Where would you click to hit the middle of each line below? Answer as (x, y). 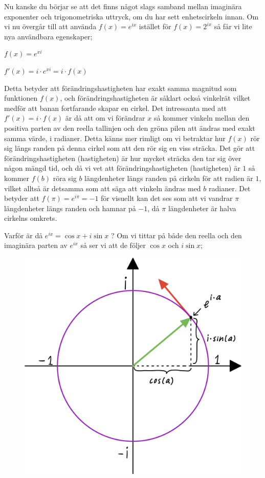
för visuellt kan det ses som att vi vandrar (167, 198)
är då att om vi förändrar (105, 118)
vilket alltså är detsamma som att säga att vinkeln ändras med (103, 188)
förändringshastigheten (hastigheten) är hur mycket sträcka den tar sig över (123, 158)
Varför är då (24, 235)
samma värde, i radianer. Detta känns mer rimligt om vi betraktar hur (115, 138)
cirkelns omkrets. (31, 218)
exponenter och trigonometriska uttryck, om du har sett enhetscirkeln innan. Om (131, 16)
